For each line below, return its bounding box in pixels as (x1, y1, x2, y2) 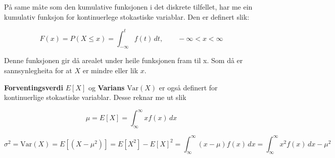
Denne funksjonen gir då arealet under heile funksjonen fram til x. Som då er (4, 55, 243, 66)
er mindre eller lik (82, 65, 138, 76)
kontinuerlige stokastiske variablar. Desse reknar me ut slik (4, 92, 186, 102)
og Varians (88, 82, 125, 92)
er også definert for (159, 82, 218, 92)
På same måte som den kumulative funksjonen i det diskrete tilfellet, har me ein (4, 2, 253, 12)
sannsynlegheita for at (4, 65, 72, 76)
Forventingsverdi (4, 82, 63, 92)
